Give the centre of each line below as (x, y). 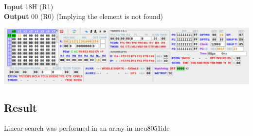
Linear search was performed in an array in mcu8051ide (87, 128)
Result (21, 108)
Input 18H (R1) (29, 6)
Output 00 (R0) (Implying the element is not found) (84, 16)
